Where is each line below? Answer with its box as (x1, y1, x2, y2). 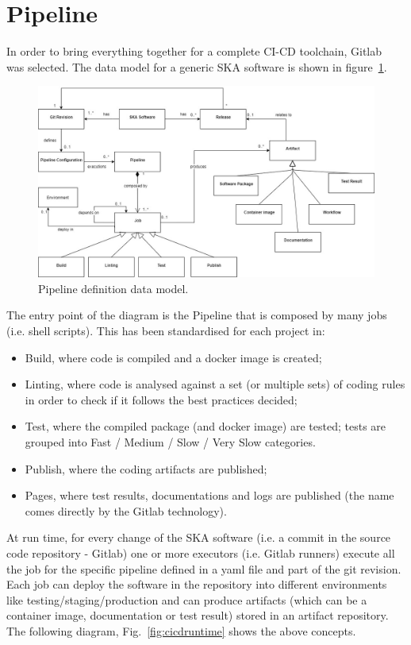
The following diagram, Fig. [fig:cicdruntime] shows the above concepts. (6, 622, 356, 639)
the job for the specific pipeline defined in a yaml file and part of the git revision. (6, 560, 401, 577)
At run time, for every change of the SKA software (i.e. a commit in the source (6, 529, 391, 546)
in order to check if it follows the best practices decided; (25, 391, 298, 407)
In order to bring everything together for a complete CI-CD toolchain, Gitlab (6, 43, 382, 60)
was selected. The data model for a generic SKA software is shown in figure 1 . (6, 58, 387, 75)
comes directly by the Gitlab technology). (25, 502, 227, 519)
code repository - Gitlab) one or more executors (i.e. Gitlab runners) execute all (6, 545, 395, 562)
